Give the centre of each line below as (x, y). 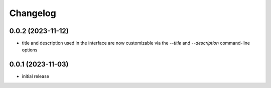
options (30, 50)
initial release (36, 76)
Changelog (33, 13)
